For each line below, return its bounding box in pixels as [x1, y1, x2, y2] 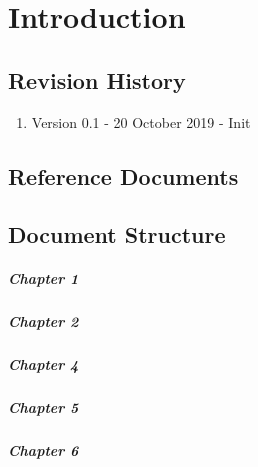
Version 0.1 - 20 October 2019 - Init [31, 111, 251, 132]
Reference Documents [8, 160, 239, 191]
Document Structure [8, 219, 226, 250]
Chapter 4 [8, 354, 79, 375]
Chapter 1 [8, 268, 79, 289]
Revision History [8, 64, 186, 95]
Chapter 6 [8, 440, 79, 461]
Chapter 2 [8, 311, 79, 332]
